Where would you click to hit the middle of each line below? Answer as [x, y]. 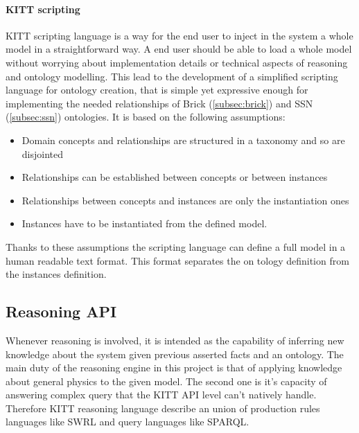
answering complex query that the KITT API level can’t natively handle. [161, 395]
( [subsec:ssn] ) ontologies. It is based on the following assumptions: [146, 117]
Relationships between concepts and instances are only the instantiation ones [185, 200]
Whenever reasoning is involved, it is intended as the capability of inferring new [175, 340]
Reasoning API [61, 311]
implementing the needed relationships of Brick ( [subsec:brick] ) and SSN [159, 103]
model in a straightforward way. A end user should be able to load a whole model [179, 49]
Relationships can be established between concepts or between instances [175, 177]
